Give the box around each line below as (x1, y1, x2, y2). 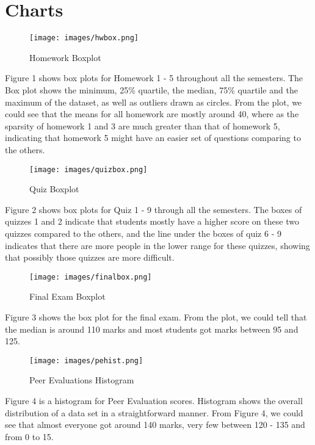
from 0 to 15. (5, 430, 54, 443)
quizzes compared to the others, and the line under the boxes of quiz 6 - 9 (5, 226, 281, 239)
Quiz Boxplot (29, 183, 79, 195)
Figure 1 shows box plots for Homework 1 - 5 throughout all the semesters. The (5, 71, 303, 84)
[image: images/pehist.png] (29, 356, 143, 365)
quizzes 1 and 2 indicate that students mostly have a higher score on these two (5, 215, 299, 228)
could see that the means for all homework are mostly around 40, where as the (5, 107, 299, 120)
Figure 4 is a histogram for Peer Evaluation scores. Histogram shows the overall (5, 394, 303, 407)
